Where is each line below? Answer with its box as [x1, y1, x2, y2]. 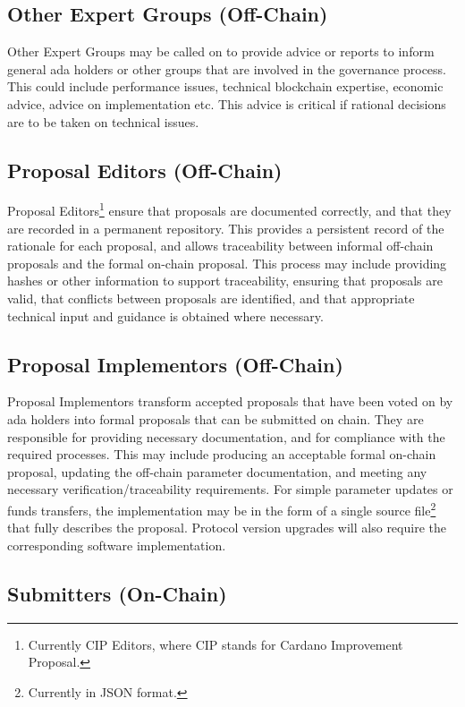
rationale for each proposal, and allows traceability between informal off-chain [7, 236, 434, 255]
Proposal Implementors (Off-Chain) [7, 350, 343, 378]
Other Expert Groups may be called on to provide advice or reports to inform [7, 42, 435, 61]
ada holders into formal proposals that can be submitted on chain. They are [7, 409, 424, 428]
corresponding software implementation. [7, 535, 226, 554]
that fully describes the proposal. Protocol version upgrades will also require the [7, 518, 446, 537]
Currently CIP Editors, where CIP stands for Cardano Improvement [28, 635, 403, 653]
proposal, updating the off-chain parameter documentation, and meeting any [7, 462, 427, 481]
